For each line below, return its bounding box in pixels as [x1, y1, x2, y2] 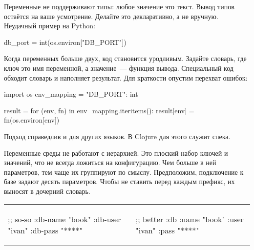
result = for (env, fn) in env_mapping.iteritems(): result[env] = [4, 105, 194, 115]
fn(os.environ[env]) [4, 115, 60, 125]
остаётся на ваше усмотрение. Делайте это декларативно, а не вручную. [4, 11, 218, 21]
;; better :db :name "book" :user [135, 213, 244, 225]
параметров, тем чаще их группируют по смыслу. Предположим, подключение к [4, 167, 244, 177]
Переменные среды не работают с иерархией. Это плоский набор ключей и [4, 147, 228, 158]
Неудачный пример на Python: [4, 21, 95, 31]
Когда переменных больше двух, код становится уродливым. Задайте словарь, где [4, 53, 247, 63]
